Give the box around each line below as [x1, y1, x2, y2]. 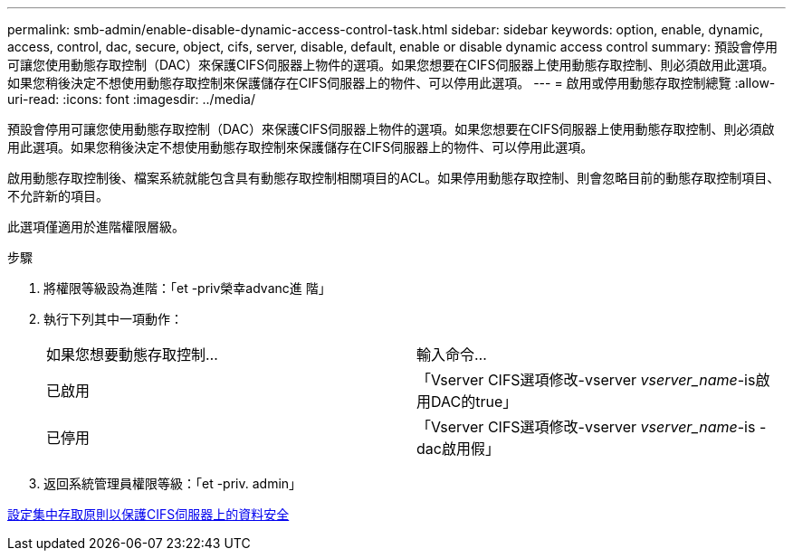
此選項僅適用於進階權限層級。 [7, 219, 185, 234]
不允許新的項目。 [7, 188, 109, 203]
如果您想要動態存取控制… [46, 345, 218, 364]
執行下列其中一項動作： [43, 311, 183, 326]
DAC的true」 [431, 392, 518, 411]
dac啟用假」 [416, 440, 500, 458]
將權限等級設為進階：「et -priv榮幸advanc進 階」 [43, 280, 331, 296]
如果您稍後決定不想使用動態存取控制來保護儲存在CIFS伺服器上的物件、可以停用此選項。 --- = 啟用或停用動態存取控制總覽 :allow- [7, 75, 776, 90]
